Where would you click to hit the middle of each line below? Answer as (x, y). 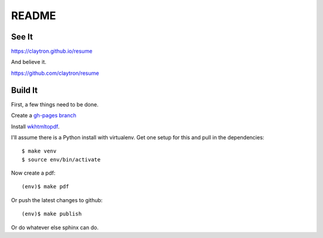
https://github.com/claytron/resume (55, 73)
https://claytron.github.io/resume (52, 51)
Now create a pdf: (33, 173)
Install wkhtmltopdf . (35, 126)
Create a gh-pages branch (44, 115)
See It (22, 37)
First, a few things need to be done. (55, 104)
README (33, 16)
